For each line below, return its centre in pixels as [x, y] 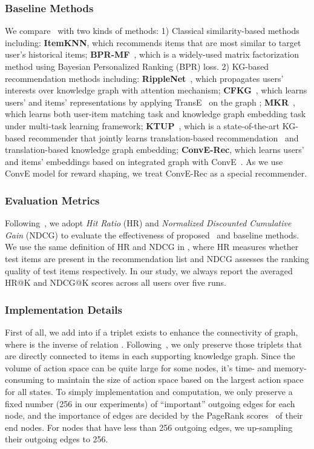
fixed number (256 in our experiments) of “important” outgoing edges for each [150, 403]
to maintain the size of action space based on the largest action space [175, 380]
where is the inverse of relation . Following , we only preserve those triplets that [154, 344]
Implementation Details [64, 309]
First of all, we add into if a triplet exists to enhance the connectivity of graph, [152, 332]
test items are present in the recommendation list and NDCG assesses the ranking [157, 258]
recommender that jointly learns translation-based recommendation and [163, 137]
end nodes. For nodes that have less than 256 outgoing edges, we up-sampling [149, 427]
